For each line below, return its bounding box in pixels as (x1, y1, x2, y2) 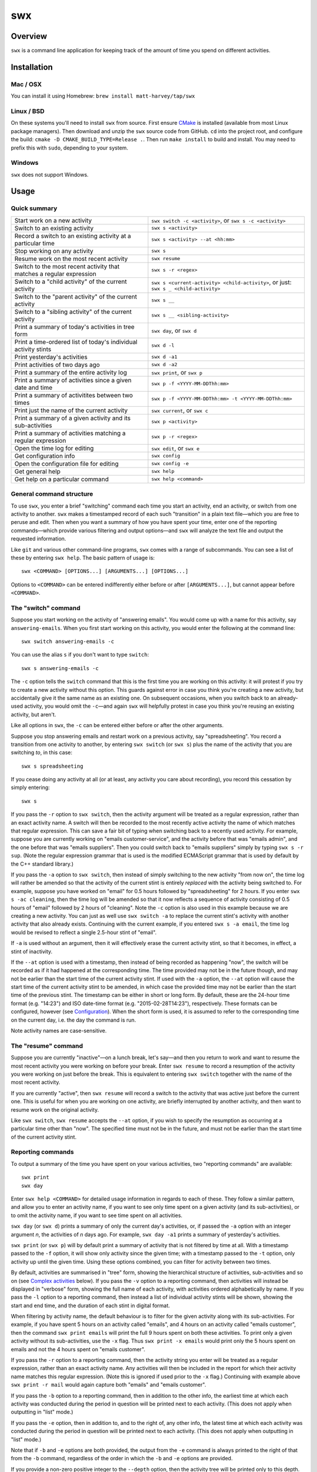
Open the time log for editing (14, 444, 94, 452)
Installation (11, 62, 53, 72)
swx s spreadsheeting (21, 762, 83, 770)
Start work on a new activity (14, 216, 92, 224)
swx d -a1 (151, 354, 178, 360)
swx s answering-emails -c (21, 665, 99, 671)
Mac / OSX (11, 80, 42, 88)
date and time (14, 383, 53, 392)
